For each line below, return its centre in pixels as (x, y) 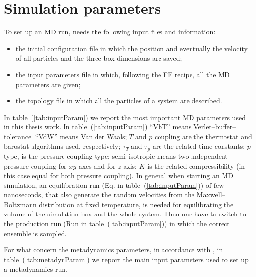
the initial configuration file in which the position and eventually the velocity (131, 48)
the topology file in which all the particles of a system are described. (119, 101)
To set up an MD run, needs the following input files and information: (110, 32)
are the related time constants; (199, 146)
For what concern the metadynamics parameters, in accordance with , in (113, 250)
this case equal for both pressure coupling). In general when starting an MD (119, 175)
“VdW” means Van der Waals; (81, 136)
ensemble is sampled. (35, 233)
